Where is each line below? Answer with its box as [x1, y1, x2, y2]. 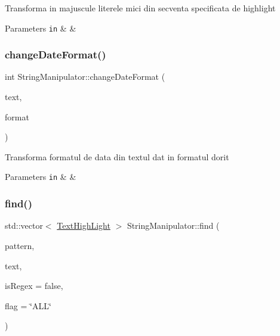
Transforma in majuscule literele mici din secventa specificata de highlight [5, 2, 276, 14]
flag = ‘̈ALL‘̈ [5, 299, 51, 312]
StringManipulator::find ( [127, 219, 220, 232]
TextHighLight [57, 219, 110, 232]
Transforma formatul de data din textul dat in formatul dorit [5, 150, 229, 163]
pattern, [5, 239, 35, 251]
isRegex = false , [5, 279, 63, 292]
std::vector [5, 219, 43, 232]
